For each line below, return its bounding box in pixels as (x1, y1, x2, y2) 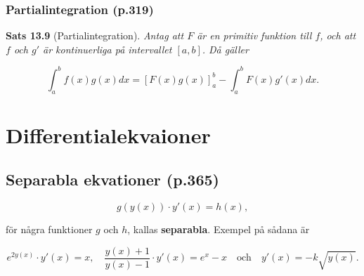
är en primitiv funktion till (197, 28, 312, 43)
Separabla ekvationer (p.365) (6, 169, 219, 190)
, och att (320, 28, 356, 43)
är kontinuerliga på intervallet (42, 41, 172, 56)
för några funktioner (6, 222, 93, 237)
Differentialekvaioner (6, 120, 211, 149)
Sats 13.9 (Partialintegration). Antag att (6, 28, 184, 43)
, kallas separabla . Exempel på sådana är (127, 222, 310, 237)
